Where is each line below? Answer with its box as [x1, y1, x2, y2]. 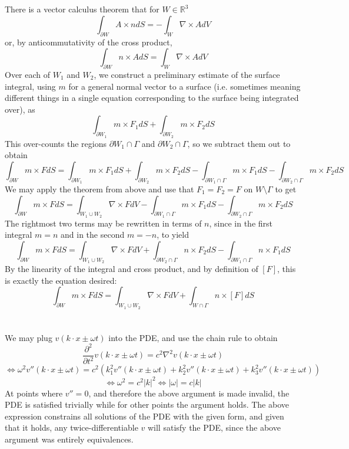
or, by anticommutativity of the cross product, [5, 35, 172, 48]
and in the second [61, 228, 125, 241]
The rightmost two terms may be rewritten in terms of [5, 217, 202, 229]
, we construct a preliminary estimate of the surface [94, 68, 280, 80]
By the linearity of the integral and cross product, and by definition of [5, 263, 258, 275]
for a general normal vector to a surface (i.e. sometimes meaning [68, 80, 301, 92]
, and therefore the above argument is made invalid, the [88, 386, 290, 399]
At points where [5, 386, 63, 399]
